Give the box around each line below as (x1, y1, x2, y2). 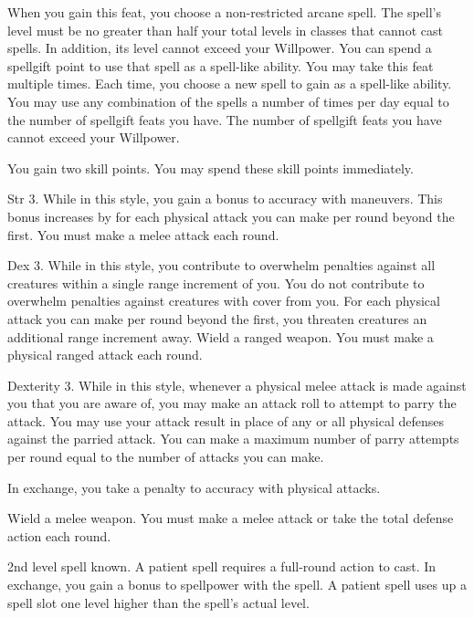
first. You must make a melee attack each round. (7, 225, 279, 244)
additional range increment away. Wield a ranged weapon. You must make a (7, 327, 434, 346)
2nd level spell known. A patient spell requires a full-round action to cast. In (7, 557, 437, 576)
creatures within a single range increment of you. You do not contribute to (7, 273, 425, 292)
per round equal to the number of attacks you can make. (7, 447, 324, 466)
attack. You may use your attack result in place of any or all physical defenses (7, 411, 445, 430)
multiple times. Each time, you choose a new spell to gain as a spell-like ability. (7, 74, 452, 93)
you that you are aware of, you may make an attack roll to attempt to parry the (7, 393, 457, 413)
